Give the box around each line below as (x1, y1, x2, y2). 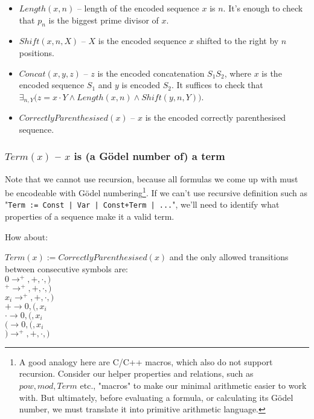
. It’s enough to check (223, 2, 303, 14)
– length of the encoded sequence (77, 2, 199, 14)
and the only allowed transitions (169, 251, 289, 263)
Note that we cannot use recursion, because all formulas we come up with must (5, 172, 298, 185)
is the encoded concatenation (97, 66, 205, 79)
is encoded (121, 78, 161, 91)
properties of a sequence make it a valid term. (5, 210, 175, 223)
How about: (5, 230, 48, 243)
